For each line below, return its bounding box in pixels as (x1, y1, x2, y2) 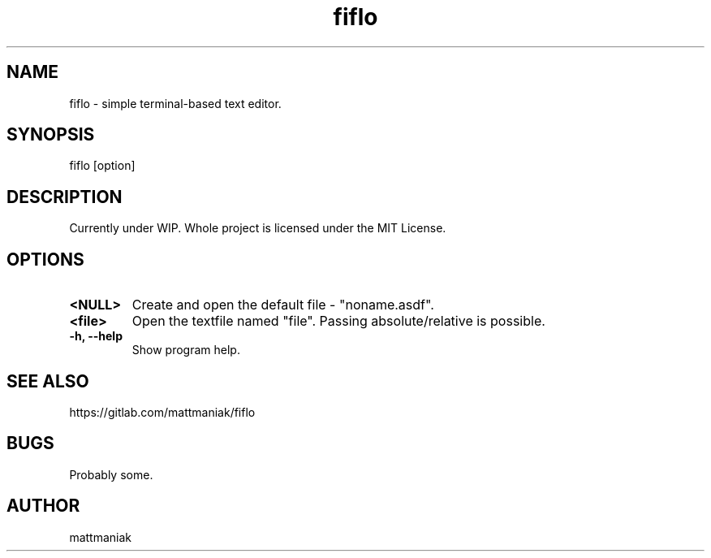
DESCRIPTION (6, 186, 123, 207)
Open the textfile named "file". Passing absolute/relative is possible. (131, 313, 545, 330)
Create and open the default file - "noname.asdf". (131, 296, 434, 314)
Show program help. (131, 343, 240, 357)
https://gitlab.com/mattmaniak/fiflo (69, 404, 256, 419)
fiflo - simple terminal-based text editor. (69, 96, 282, 110)
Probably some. (69, 467, 153, 482)
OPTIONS (6, 249, 84, 270)
